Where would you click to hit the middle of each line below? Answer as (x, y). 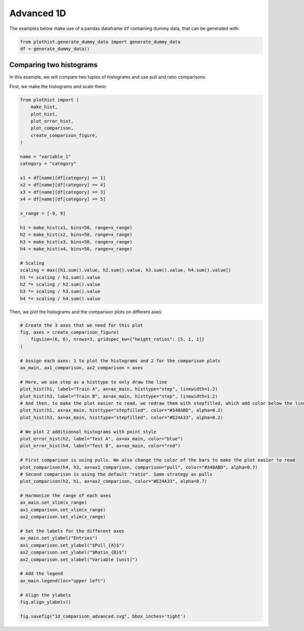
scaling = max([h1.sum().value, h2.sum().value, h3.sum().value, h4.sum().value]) (126, 270)
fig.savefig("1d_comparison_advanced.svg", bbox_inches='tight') (103, 616)
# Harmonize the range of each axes (66, 496)
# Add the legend (42, 574)
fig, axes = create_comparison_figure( (69, 332)
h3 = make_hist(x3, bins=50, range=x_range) (76, 242)
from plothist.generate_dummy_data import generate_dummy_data (100, 42)
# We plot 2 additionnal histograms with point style (88, 432)
